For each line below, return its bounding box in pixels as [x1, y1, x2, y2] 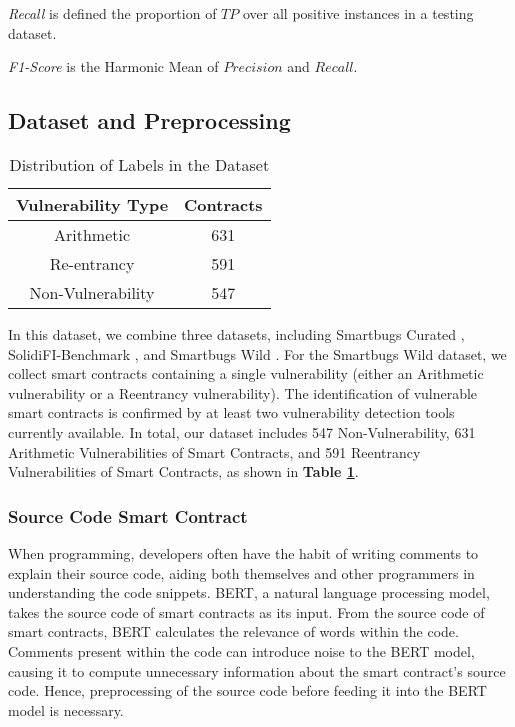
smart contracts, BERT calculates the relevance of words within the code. [8, 621, 459, 642]
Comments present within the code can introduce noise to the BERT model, [8, 640, 475, 661]
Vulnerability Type [16, 192, 169, 216]
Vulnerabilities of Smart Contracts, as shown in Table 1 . [8, 461, 359, 482]
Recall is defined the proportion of [8, 3, 217, 23]
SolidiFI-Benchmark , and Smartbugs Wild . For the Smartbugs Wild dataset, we [8, 343, 507, 364]
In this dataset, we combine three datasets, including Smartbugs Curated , [8, 323, 465, 344]
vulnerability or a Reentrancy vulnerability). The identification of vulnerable [8, 382, 478, 403]
